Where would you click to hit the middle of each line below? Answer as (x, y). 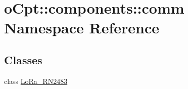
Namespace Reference (82, 28)
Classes (23, 59)
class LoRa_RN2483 (36, 81)
